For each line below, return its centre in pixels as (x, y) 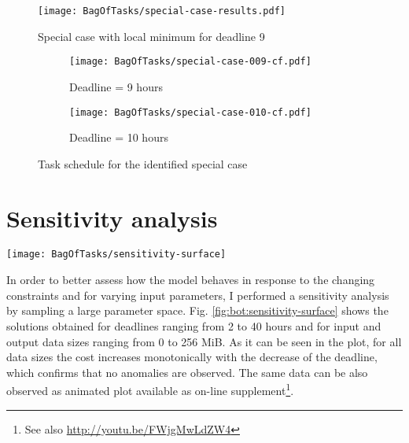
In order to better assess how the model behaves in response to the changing (191, 280)
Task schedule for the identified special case (143, 163)
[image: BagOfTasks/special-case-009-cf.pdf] (190, 62)
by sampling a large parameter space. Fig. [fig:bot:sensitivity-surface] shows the (197, 310)
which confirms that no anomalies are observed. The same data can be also (187, 372)
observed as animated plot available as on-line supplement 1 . (150, 389)
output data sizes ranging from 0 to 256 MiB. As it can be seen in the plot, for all (204, 341)
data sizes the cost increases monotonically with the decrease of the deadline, (192, 357)
